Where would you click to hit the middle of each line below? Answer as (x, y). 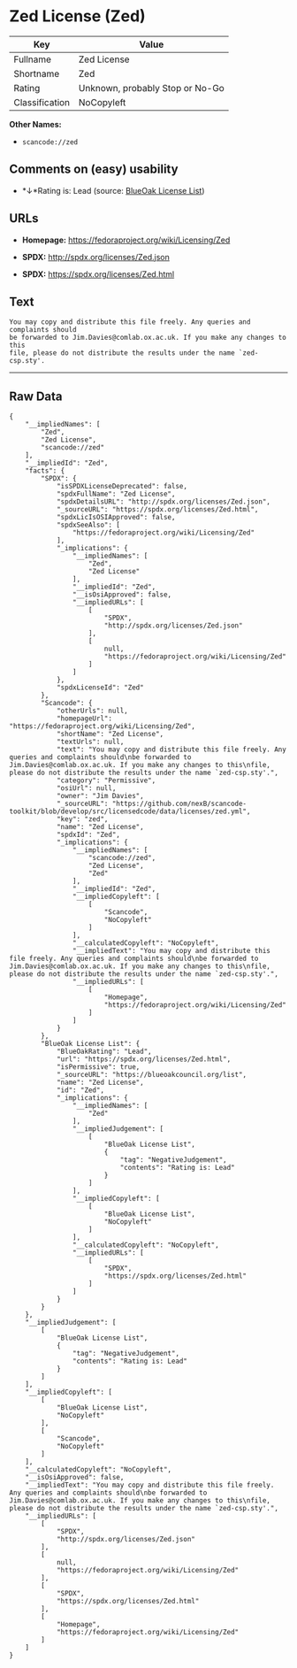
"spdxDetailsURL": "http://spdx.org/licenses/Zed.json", (164, 502)
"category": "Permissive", (106, 780)
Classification (42, 102)
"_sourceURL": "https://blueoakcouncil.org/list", (152, 1075)
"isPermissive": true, (98, 1067)
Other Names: (35, 124)
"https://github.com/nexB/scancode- (179, 804)
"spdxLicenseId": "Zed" (100, 688)
